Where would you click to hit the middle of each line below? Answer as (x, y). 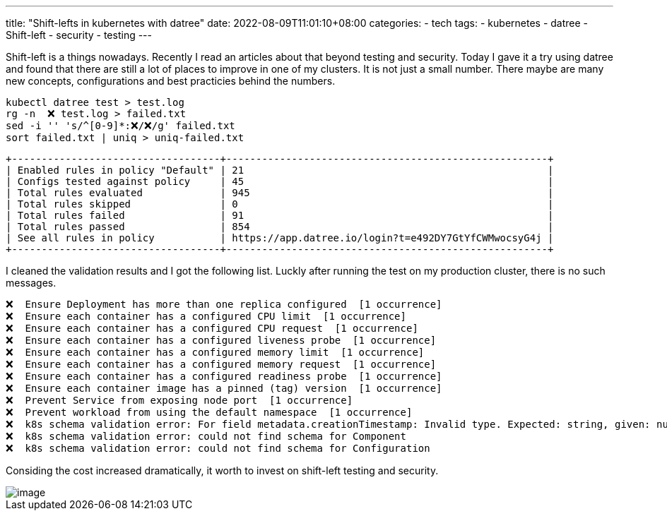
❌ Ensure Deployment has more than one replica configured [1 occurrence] (224, 304)
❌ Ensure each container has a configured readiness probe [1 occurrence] (224, 376)
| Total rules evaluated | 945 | (280, 193)
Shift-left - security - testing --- (79, 35)
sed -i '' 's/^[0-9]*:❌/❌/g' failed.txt (120, 126)
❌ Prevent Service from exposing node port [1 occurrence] (179, 400)
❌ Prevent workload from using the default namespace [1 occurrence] (209, 412)
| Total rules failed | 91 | (280, 215)
